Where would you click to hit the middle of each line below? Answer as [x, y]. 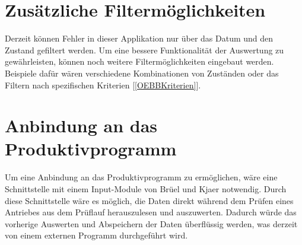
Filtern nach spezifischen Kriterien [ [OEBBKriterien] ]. [103, 85]
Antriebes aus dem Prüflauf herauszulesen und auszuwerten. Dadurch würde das [151, 212]
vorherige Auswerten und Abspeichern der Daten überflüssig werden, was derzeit [151, 223]
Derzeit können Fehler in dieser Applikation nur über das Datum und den [139, 38]
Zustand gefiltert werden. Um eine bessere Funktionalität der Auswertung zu [144, 50]
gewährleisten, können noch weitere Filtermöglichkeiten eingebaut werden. [139, 61]
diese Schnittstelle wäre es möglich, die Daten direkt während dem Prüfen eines [149, 200]
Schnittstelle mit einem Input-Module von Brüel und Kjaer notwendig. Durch [146, 189]
